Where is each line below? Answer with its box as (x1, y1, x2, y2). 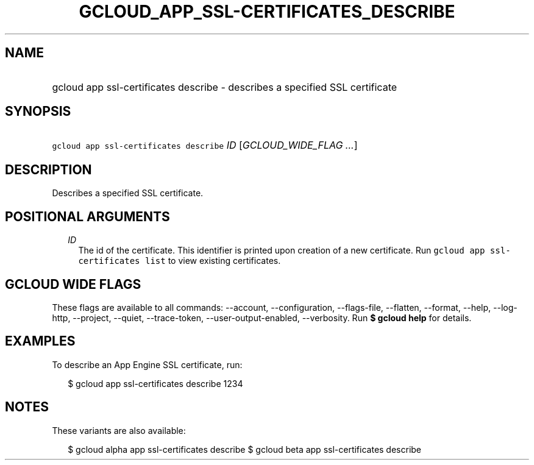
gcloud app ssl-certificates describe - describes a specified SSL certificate (52, 80, 397, 93)
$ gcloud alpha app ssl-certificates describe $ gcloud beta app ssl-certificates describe (68, 444, 422, 455)
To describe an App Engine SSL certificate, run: (52, 359, 243, 370)
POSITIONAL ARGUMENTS (5, 208, 170, 224)
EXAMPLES (5, 333, 76, 349)
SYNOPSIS (5, 104, 71, 119)
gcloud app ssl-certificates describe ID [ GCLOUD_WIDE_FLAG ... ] (52, 139, 358, 152)
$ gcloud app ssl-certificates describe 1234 (68, 378, 243, 389)
